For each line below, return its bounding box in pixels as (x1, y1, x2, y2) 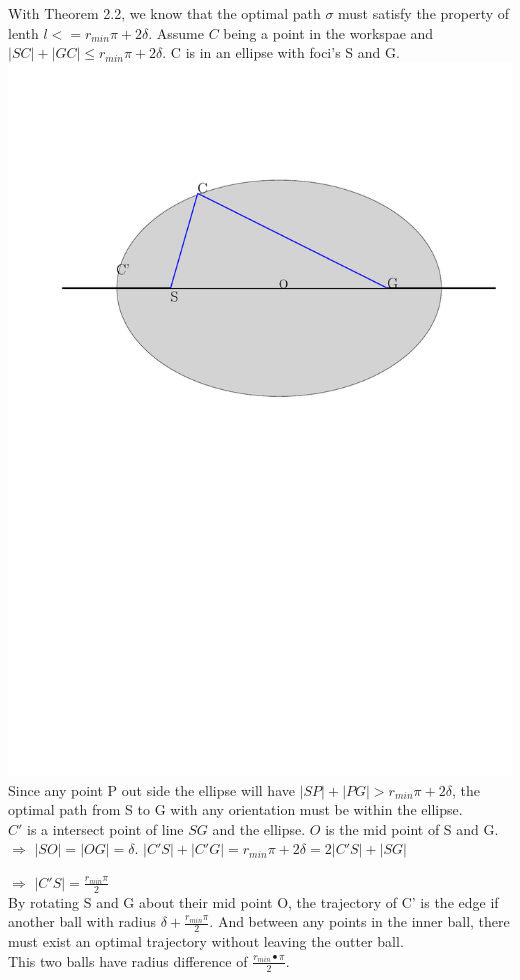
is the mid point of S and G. (325, 818, 499, 839)
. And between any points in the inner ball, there (209, 911, 510, 932)
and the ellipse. (212, 818, 306, 839)
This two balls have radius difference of (8, 950, 248, 971)
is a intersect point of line (27, 818, 184, 839)
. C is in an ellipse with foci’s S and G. (162, 42, 400, 63)
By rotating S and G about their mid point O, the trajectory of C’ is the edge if (8, 891, 499, 912)
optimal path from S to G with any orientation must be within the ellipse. (8, 799, 463, 820)
